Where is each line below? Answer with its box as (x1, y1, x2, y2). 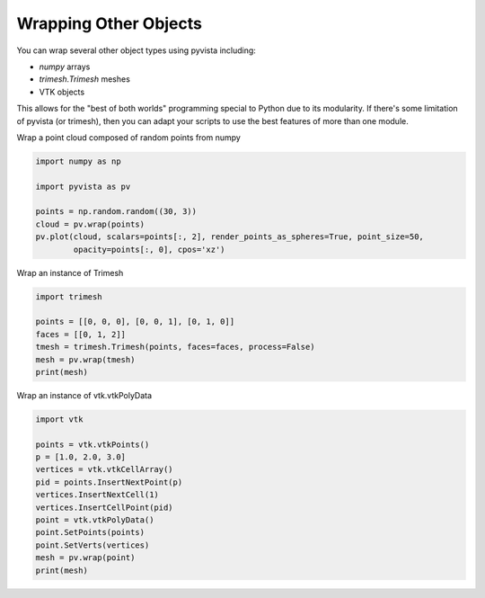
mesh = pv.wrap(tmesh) (35, 354, 136, 364)
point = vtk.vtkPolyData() (35, 515, 154, 525)
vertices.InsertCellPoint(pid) (35, 502, 174, 513)
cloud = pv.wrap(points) (35, 219, 145, 229)
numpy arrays (39, 61, 91, 72)
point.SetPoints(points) (35, 527, 145, 538)
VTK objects (39, 86, 85, 97)
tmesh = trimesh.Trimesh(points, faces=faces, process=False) (35, 342, 315, 353)
